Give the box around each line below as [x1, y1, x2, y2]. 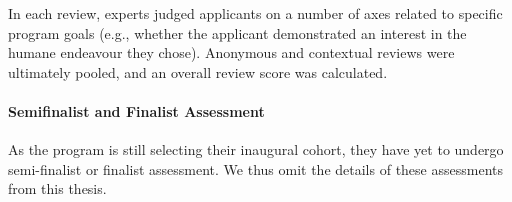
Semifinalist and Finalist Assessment [8, 100, 265, 121]
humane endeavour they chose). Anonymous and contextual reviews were [8, 42, 455, 63]
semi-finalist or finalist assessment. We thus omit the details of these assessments [8, 158, 503, 179]
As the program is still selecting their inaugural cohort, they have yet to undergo [8, 139, 504, 160]
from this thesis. [8, 178, 107, 199]
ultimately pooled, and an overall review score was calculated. [8, 61, 388, 82]
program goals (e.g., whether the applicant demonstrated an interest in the [8, 22, 467, 43]
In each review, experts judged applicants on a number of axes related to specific [8, 3, 503, 23]
